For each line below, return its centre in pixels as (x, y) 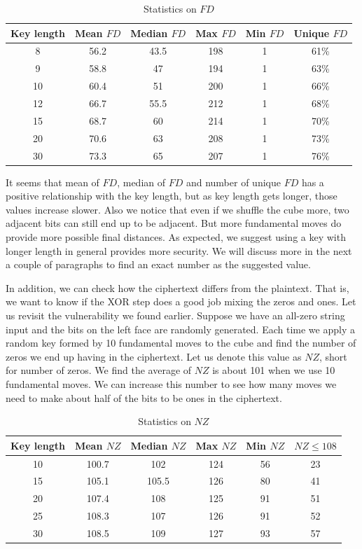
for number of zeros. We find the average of (99, 370)
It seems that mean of (53, 182)
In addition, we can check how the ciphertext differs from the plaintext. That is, (177, 287)
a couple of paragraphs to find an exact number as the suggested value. (158, 264)
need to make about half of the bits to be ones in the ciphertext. (144, 397)
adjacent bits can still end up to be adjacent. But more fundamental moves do (174, 223)
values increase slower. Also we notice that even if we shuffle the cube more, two (177, 209)
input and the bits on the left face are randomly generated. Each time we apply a (180, 329)
